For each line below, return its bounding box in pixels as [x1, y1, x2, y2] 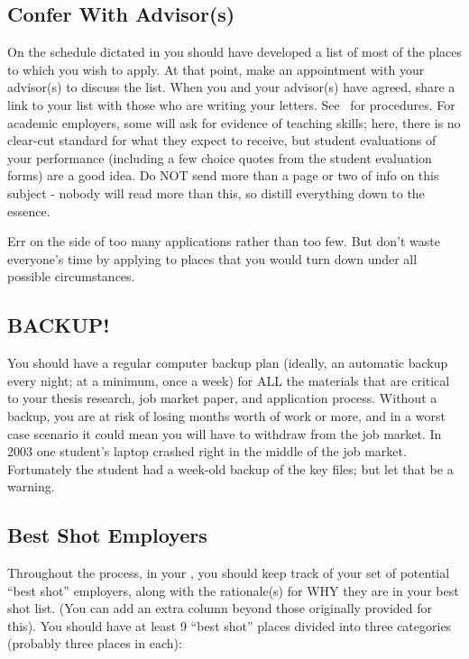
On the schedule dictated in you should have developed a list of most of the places [7, 42, 462, 61]
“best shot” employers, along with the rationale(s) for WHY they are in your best [7, 581, 459, 600]
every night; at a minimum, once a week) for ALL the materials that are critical [7, 371, 450, 389]
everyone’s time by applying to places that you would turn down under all [7, 249, 418, 268]
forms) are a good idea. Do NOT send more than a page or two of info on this [7, 166, 439, 185]
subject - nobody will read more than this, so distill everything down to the [7, 183, 425, 202]
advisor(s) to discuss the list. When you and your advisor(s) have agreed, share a [7, 78, 455, 96]
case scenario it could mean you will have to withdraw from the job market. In [7, 424, 442, 443]
